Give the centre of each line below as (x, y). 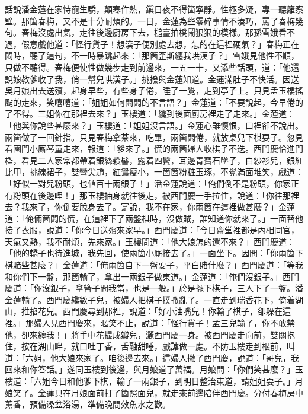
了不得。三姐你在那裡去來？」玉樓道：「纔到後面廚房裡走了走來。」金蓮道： (150, 114)
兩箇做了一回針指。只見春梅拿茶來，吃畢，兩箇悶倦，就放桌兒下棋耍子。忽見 (154, 137)
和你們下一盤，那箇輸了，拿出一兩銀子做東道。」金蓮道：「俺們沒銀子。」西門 (152, 276)
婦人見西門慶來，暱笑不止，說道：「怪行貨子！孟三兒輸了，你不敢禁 (164, 323)
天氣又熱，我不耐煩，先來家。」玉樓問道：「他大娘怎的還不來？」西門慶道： (150, 241)
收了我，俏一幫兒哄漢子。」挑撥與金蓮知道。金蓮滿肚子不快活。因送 (168, 79)
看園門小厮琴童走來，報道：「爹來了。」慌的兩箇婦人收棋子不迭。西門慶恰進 (150, 149)
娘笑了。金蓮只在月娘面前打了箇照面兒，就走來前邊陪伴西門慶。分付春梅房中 (154, 392)
